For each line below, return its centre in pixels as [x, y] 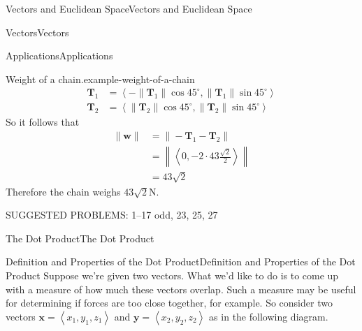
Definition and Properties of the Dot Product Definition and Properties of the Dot [181, 262]
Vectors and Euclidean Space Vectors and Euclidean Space [129, 8]
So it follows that [43, 122]
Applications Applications [59, 56]
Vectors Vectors [37, 32]
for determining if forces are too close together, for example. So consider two [169, 303]
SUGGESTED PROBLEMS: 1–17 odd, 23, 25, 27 [112, 215]
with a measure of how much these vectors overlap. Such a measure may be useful [181, 289]
